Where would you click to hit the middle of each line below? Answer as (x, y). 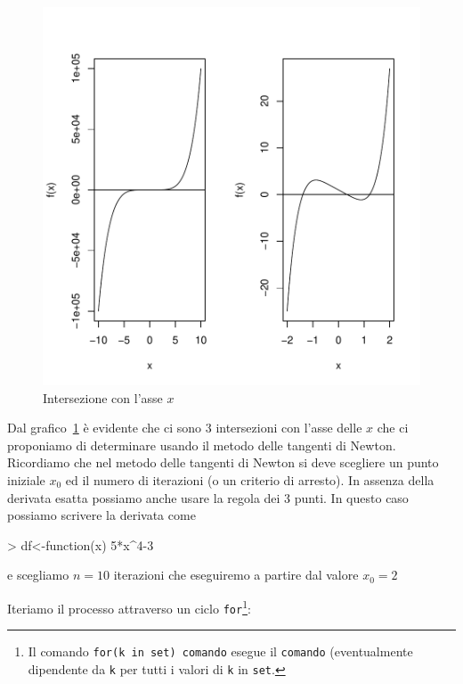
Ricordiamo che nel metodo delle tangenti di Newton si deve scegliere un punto (223, 462)
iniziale (26, 479)
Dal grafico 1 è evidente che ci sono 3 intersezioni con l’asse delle (185, 428)
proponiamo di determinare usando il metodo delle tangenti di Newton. (202, 445)
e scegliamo (38, 575)
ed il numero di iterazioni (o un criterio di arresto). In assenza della (250, 479)
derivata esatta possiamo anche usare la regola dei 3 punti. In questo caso (208, 497)
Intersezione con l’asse (103, 397)
